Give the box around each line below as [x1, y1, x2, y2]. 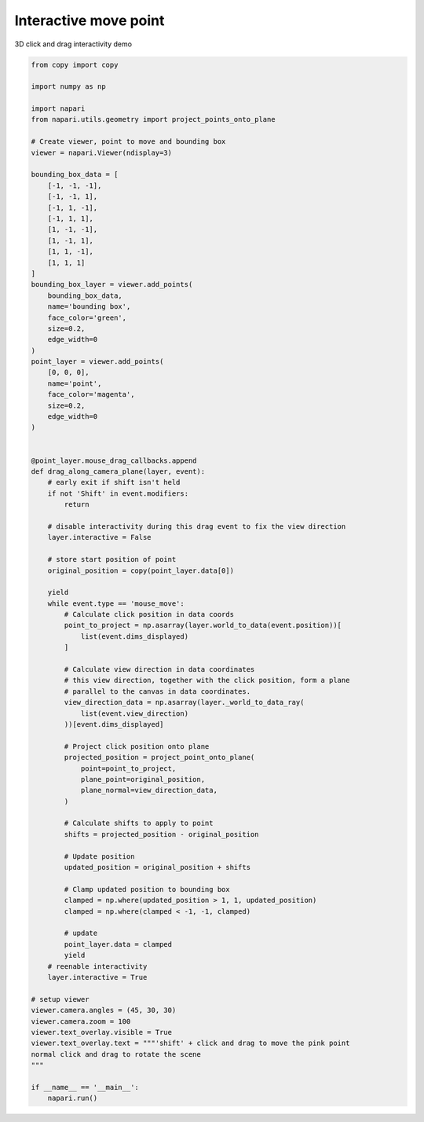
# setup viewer [31, 995, 90, 1003]
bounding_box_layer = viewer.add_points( [31, 280, 193, 289]
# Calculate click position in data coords [64, 610, 235, 619]
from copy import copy [31, 60, 119, 69]
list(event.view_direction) [80, 709, 188, 718]
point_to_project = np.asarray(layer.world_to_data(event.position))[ [64, 621, 342, 630]
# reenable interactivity [47, 962, 148, 970]
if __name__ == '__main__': [31, 1083, 139, 1091]
